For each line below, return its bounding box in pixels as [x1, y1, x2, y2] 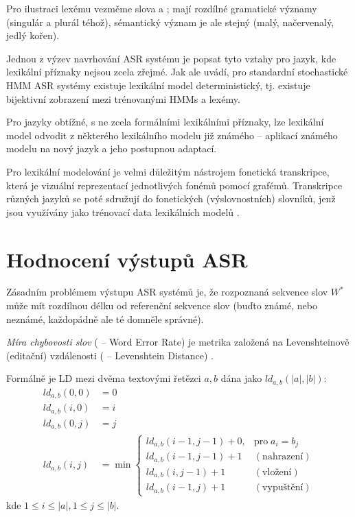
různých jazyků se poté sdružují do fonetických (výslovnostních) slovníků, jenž [6, 191, 336, 206]
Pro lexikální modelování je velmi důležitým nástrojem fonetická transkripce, [6, 164, 330, 178]
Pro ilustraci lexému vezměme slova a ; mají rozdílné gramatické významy [6, 1, 317, 15]
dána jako [220, 371, 262, 385]
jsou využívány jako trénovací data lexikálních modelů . [6, 204, 240, 219]
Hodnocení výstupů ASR [6, 245, 248, 273]
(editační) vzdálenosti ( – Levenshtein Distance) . [6, 348, 214, 362]
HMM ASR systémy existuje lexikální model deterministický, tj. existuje [6, 77, 310, 92]
